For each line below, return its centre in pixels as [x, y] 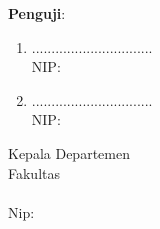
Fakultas [34, 172]
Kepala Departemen [69, 152]
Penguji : [37, 13]
